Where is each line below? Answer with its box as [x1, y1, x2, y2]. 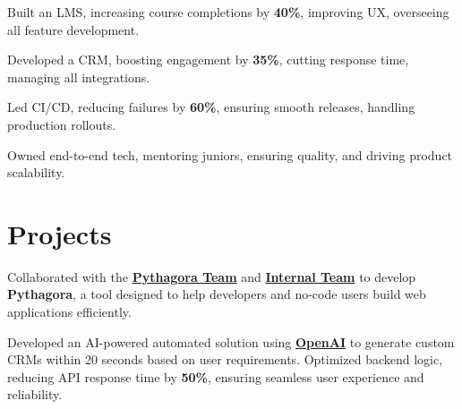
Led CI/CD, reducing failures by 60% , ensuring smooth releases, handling [7, 98, 415, 116]
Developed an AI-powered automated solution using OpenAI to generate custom [7, 332, 455, 351]
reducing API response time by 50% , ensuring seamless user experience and [7, 367, 424, 386]
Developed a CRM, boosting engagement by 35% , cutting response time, [7, 50, 409, 69]
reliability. [7, 385, 63, 404]
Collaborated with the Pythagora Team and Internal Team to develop [7, 267, 416, 285]
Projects [7, 215, 112, 251]
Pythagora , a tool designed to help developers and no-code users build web [7, 285, 426, 303]
